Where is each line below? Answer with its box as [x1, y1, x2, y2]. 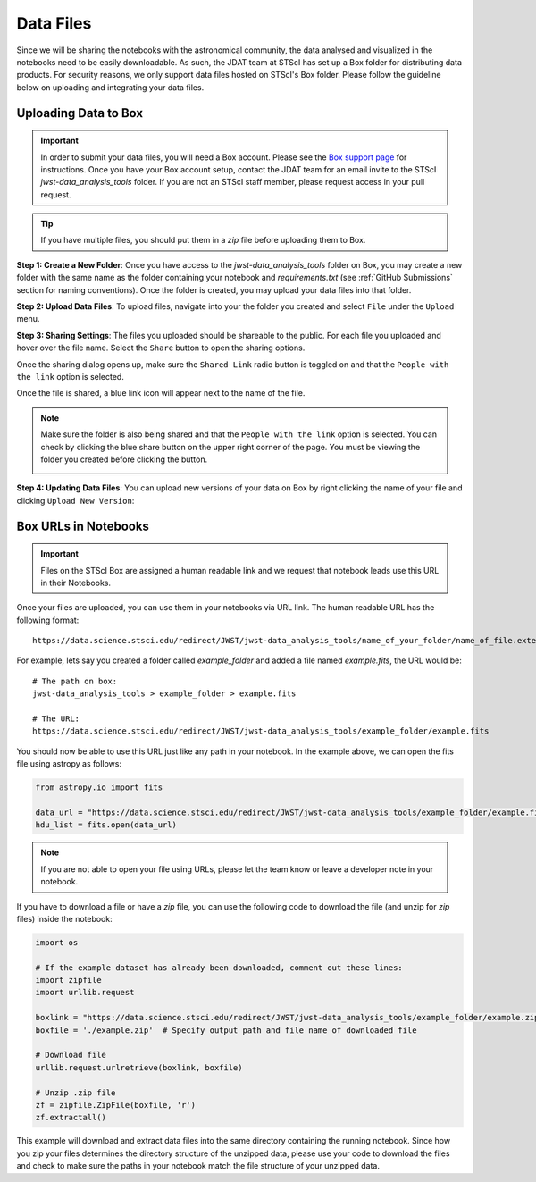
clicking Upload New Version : [16, 495, 135, 506]
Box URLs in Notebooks [16, 518, 149, 533]
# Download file [35, 1050, 107, 1060]
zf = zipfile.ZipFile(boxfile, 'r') [35, 1100, 197, 1110]
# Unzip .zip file [35, 1087, 116, 1098]
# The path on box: [32, 675, 118, 686]
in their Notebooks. [40, 577, 112, 588]
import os [35, 937, 79, 947]
